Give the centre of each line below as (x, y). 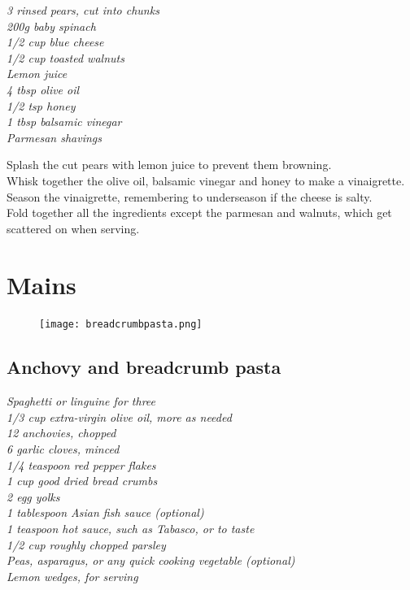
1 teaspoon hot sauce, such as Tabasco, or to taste (131, 529)
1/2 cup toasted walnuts (65, 57)
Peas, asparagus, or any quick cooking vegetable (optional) (151, 560)
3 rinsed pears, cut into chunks (83, 10)
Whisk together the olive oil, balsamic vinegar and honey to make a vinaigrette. (206, 180)
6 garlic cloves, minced (63, 449)
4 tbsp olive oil (43, 89)
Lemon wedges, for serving (72, 576)
